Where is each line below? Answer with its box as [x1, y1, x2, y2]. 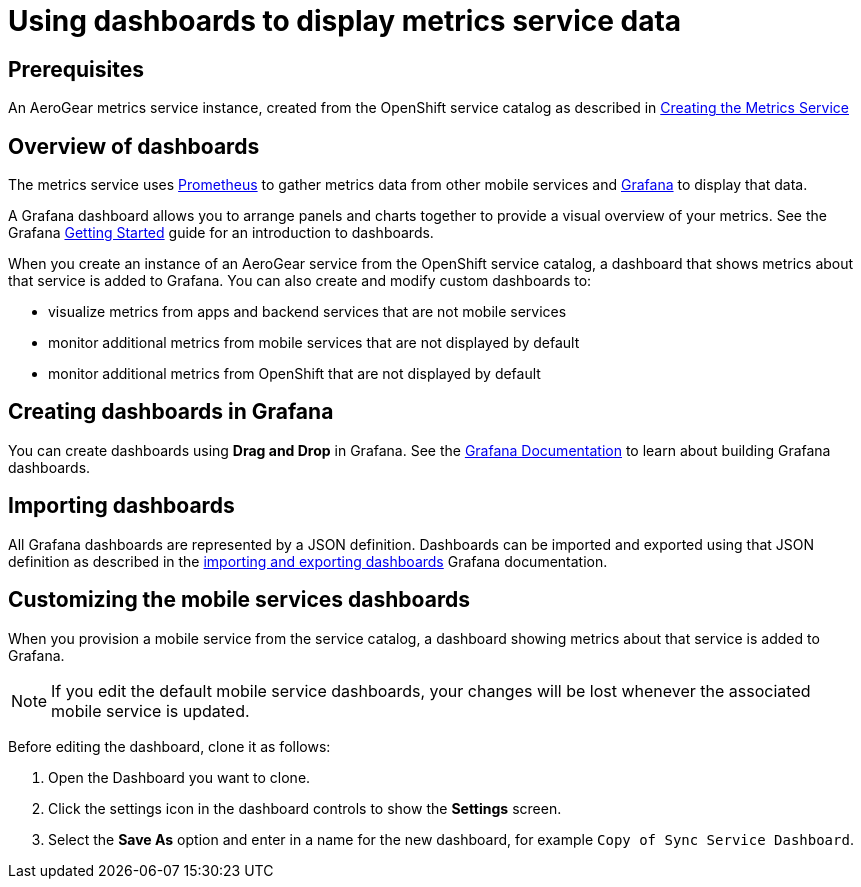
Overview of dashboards [8, 133, 260, 159]
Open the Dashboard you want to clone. [48, 768, 311, 786]
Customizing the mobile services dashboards [8, 587, 470, 613]
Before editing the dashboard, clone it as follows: [8, 737, 331, 755]
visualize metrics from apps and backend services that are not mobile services [48, 303, 567, 321]
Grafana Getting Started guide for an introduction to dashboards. [8, 224, 434, 242]
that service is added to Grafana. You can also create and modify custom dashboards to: [8, 272, 592, 290]
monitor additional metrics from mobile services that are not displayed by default [48, 334, 580, 352]
